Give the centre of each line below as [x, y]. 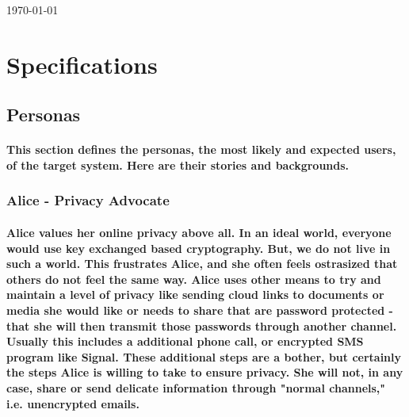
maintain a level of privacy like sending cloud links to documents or [195, 295]
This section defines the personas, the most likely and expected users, [201, 149]
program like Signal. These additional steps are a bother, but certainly [204, 356]
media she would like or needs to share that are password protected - [200, 310]
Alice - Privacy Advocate [88, 200]
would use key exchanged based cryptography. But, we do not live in [199, 248]
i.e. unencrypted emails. [73, 403]
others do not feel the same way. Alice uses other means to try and [194, 279]
